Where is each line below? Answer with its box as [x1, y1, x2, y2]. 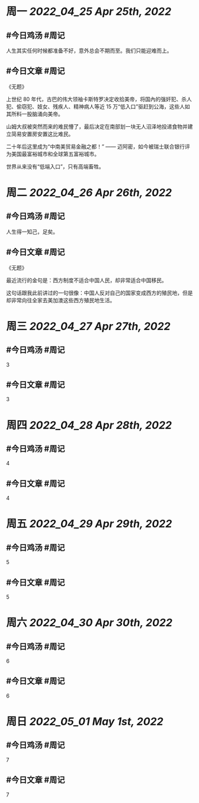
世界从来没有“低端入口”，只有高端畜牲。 [6, 163, 105, 170]
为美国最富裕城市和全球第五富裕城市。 [6, 150, 99, 157]
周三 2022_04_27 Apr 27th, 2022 [6, 319, 171, 333]
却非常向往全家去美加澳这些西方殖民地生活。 [6, 296, 115, 303]
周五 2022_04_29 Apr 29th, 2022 [6, 517, 172, 530]
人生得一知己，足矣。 [6, 228, 58, 235]
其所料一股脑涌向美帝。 [6, 110, 63, 117]
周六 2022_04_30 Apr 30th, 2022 [6, 616, 173, 629]
